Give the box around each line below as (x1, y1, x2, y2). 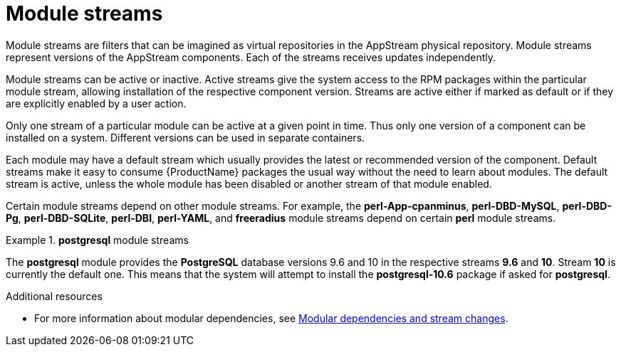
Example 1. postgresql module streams (6, 233, 189, 246)
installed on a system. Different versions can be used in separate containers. (6, 131, 365, 144)
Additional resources (6, 289, 103, 302)
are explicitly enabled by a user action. (6, 97, 187, 110)
